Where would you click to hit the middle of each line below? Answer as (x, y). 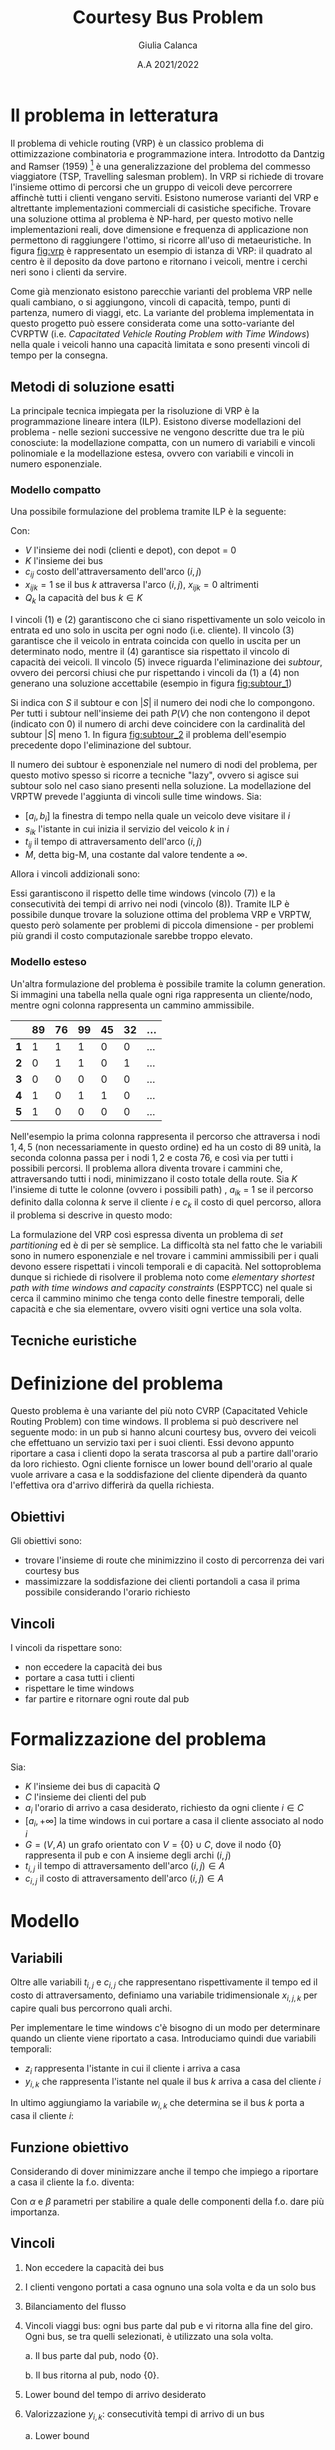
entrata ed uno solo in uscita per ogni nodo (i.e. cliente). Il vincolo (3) (152, 630)
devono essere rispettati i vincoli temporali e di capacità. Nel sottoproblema (166, 1267)
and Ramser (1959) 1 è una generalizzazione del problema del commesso (160, 165)
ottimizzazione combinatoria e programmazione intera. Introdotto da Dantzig (167, 153)
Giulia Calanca (168, 45)
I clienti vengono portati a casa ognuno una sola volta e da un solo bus (170, 2287)
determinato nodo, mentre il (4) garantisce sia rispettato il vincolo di (150, 651)
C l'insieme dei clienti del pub (85, 1797)
